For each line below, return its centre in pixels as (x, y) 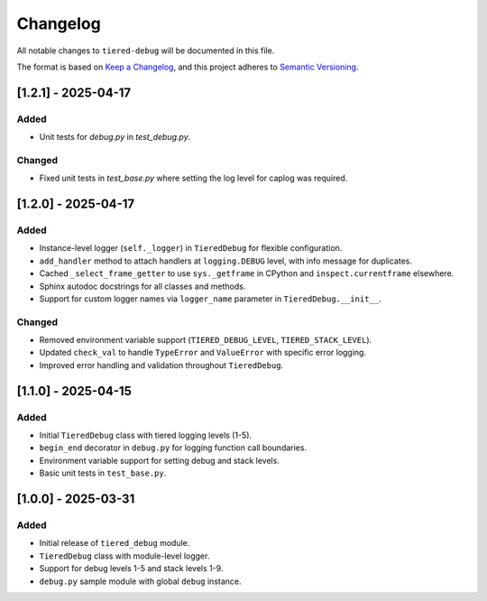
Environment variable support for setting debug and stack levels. (159, 460)
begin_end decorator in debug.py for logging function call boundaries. (173, 448)
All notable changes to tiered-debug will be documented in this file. (146, 51)
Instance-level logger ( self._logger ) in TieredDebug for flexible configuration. (191, 248)
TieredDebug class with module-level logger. (124, 556)
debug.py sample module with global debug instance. (140, 581)
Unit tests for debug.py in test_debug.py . (115, 137)
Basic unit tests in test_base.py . (103, 473)
